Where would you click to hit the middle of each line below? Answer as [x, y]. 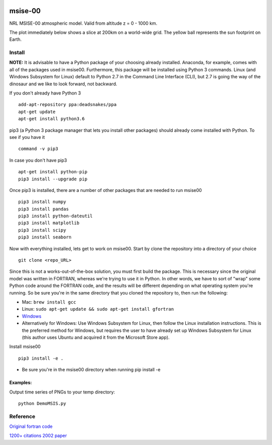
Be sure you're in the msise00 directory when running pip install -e [91, 370]
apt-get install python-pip [53, 172]
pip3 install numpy [42, 202]
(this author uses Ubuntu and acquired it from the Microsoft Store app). [96, 337]
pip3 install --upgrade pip [53, 179]
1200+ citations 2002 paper [38, 436]
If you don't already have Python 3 [45, 93]
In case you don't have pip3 [38, 160]
